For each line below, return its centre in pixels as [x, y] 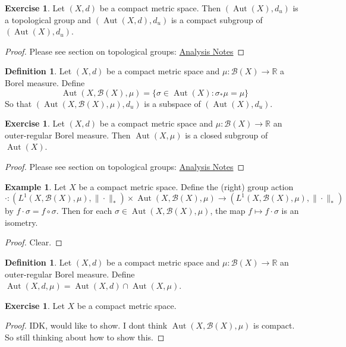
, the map [228, 211]
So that [18, 103]
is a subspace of [172, 103]
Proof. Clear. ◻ [34, 242]
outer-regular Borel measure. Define [70, 274]
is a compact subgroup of [217, 19]
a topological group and [48, 19]
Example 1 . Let [36, 186]
